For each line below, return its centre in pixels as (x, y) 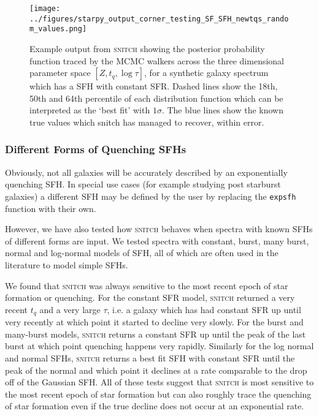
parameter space (60, 73)
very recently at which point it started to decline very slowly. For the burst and (154, 322)
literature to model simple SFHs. (67, 264)
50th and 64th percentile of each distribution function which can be (156, 98)
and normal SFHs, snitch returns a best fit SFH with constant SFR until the (150, 357)
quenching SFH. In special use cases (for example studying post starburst (143, 184)
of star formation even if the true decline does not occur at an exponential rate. (155, 406)
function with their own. (51, 208)
